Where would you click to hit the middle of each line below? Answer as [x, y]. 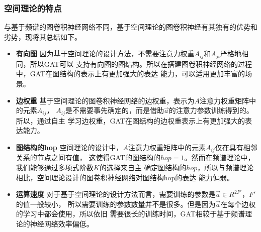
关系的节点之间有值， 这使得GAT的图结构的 [88, 157]
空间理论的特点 [33, 8]
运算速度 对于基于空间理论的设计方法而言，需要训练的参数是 [116, 194]
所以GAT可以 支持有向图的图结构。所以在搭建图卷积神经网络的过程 [141, 64]
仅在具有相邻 [236, 147]
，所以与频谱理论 [226, 167]
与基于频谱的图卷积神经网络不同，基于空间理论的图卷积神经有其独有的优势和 [131, 27]
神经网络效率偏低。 [62, 223]
